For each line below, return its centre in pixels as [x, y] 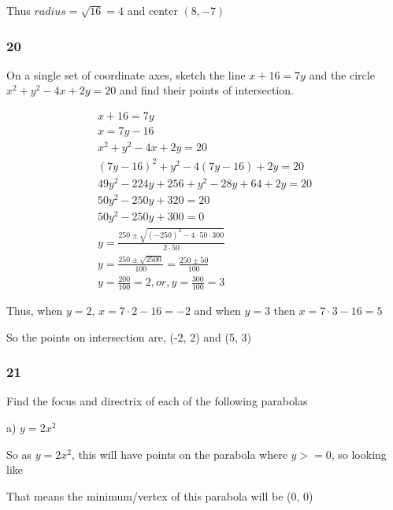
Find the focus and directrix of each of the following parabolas [157, 401]
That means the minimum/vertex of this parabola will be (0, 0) [160, 495]
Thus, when [35, 310]
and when [217, 310]
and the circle [342, 74]
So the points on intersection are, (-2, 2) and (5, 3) [129, 336]
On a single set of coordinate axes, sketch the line [126, 74]
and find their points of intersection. [207, 90]
